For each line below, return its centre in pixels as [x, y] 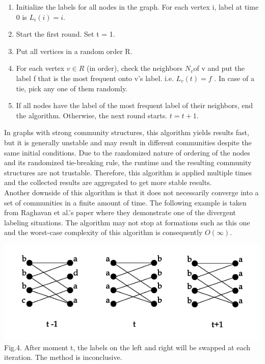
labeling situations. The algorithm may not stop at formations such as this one [127, 222]
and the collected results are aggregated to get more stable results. [108, 182]
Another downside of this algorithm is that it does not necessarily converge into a [131, 192]
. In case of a [234, 78]
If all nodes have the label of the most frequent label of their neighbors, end [135, 105]
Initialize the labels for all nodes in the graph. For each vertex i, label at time [137, 7]
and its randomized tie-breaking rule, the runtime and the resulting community [128, 162]
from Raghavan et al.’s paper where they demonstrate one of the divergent [120, 212]
